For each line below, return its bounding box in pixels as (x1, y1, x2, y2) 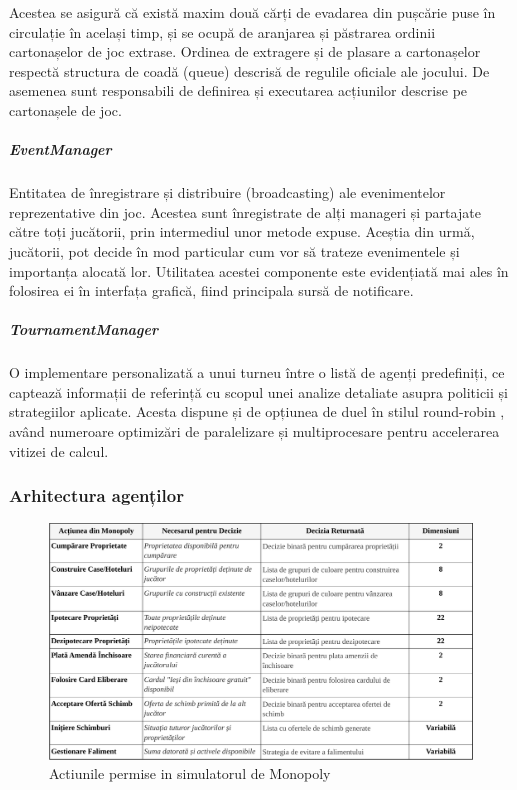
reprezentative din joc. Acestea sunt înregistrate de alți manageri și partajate (9, 201, 481, 222)
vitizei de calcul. (9, 440, 109, 461)
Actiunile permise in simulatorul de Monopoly (49, 763, 331, 784)
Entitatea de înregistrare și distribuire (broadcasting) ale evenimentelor (9, 182, 446, 203)
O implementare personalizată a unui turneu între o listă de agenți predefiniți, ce (9, 362, 505, 383)
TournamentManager (9, 319, 159, 340)
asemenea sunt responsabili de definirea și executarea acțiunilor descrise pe (9, 80, 468, 101)
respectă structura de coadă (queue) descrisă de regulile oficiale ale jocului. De (9, 60, 490, 81)
